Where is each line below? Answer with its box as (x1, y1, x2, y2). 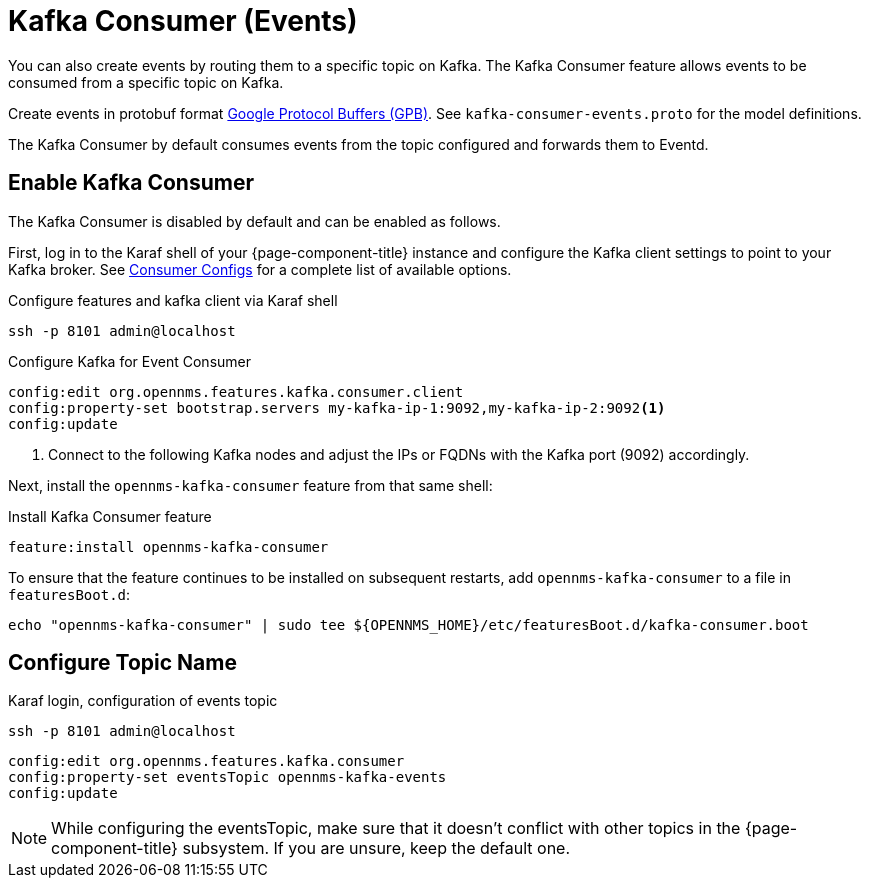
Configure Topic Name (8, 650, 237, 676)
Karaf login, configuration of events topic (8, 692, 278, 710)
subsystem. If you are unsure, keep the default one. (182, 838, 571, 859)
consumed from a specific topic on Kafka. (8, 73, 284, 91)
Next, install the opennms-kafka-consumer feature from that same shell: (8, 476, 493, 494)
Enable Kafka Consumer (8, 170, 254, 196)
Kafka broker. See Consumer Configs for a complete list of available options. (8, 260, 512, 278)
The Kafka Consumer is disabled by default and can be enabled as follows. (8, 212, 501, 230)
